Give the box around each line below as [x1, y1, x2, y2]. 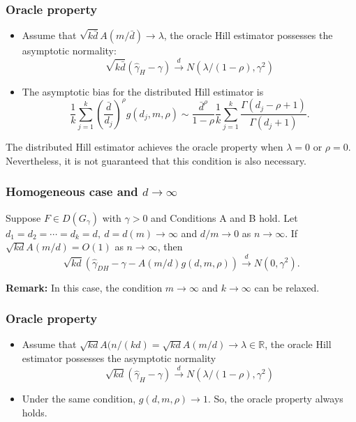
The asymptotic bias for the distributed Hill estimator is [22, 84, 264, 98]
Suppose [6, 210, 41, 225]
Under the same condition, [22, 391, 136, 406]
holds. [22, 405, 47, 419]
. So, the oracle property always [207, 391, 343, 406]
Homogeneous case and [6, 183, 138, 200]
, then [157, 239, 183, 254]
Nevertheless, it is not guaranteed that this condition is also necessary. [6, 153, 306, 167]
